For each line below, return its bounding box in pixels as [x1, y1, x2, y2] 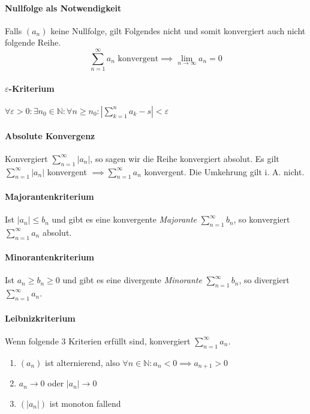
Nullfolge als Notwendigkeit [5, 1, 122, 14]
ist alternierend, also [45, 356, 120, 368]
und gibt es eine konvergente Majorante [52, 213, 197, 226]
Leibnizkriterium [5, 311, 76, 324]
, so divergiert [239, 274, 290, 286]
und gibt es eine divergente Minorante [62, 274, 202, 286]
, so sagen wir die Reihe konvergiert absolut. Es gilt [90, 152, 279, 164]
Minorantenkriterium [5, 251, 94, 263]
